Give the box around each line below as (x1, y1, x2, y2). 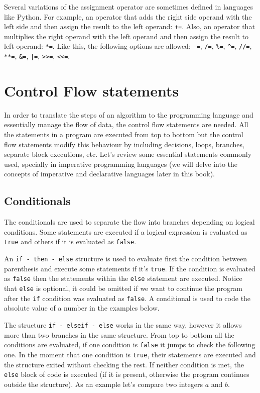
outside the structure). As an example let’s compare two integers (4, 378, 203, 389)
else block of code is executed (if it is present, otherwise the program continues (4, 369, 249, 379)
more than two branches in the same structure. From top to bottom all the (4, 329, 234, 340)
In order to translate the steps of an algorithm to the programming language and (4, 109, 253, 120)
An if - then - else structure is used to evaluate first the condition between (4, 253, 247, 264)
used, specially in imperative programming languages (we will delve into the (4, 158, 238, 169)
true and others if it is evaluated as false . (4, 236, 137, 247)
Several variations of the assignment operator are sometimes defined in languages (4, 2, 253, 12)
